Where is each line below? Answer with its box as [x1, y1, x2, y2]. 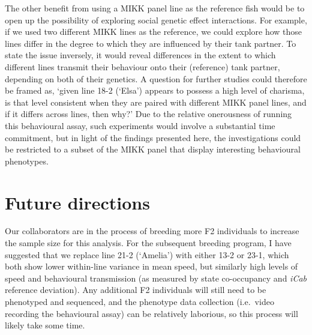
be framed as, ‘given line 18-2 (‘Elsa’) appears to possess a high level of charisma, [5, 84, 305, 97]
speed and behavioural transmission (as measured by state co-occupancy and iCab [5, 271, 307, 284]
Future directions [5, 190, 150, 214]
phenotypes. [5, 154, 49, 167]
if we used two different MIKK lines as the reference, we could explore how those [5, 25, 302, 38]
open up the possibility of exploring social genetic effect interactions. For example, [5, 13, 307, 26]
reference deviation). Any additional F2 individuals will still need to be [5, 283, 266, 296]
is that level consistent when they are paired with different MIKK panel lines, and [5, 95, 307, 108]
